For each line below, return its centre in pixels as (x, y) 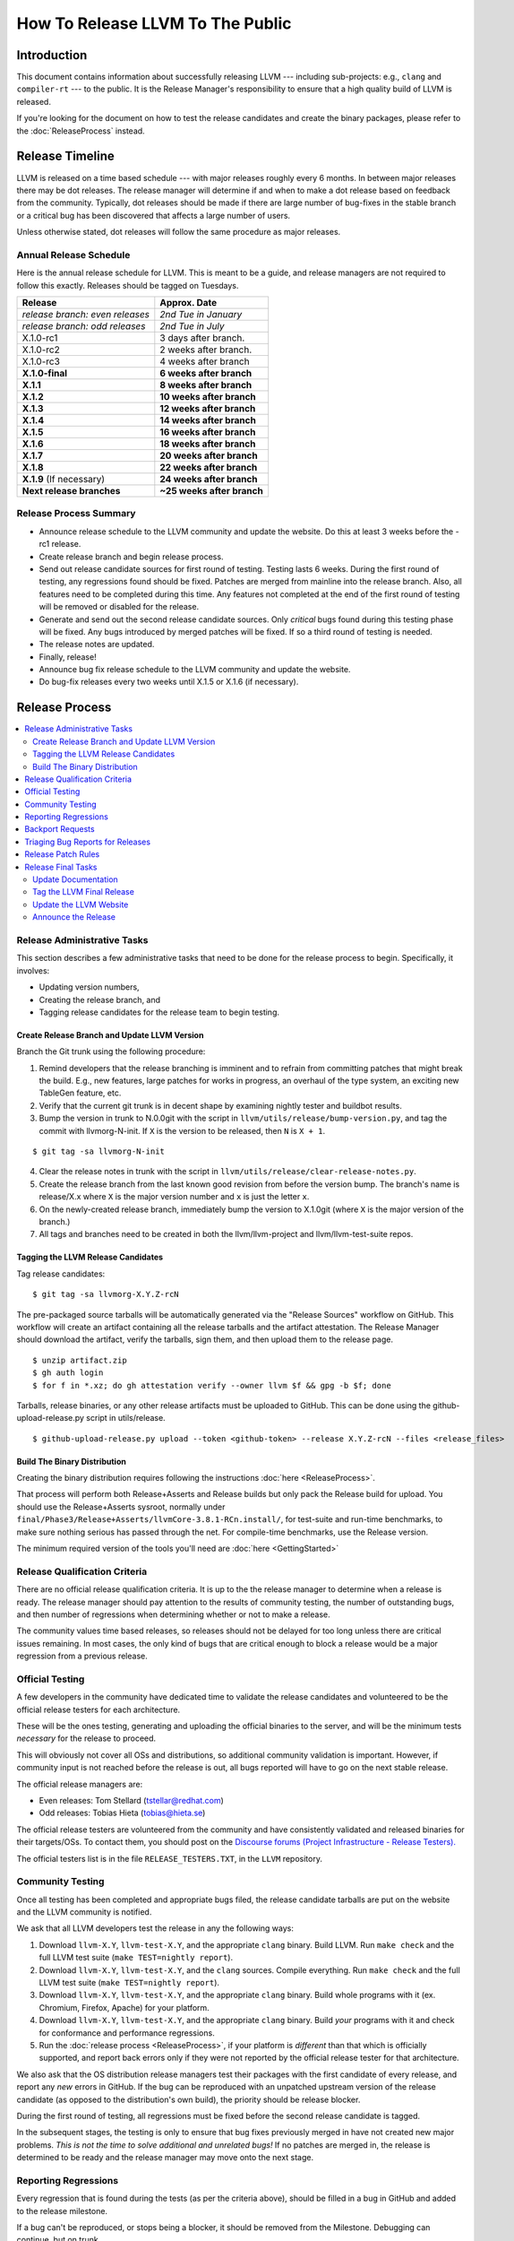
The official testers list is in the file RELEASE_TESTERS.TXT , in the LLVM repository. (169, 1858)
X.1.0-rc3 (41, 361)
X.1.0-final (44, 374)
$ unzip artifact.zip (80, 1360)
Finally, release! (68, 657)
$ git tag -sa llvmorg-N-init (99, 1151)
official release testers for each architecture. (99, 1709)
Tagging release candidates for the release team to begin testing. (159, 1012)
